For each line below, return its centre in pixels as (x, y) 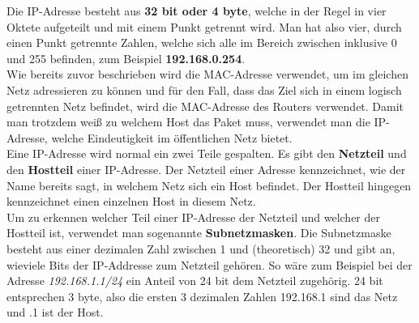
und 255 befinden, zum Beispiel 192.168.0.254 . (126, 58)
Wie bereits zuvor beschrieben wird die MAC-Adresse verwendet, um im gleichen (207, 74)
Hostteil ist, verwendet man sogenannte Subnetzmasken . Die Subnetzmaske (199, 233)
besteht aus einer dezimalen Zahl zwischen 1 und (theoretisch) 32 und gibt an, (201, 248)
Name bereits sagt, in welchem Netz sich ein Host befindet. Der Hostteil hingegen (209, 185)
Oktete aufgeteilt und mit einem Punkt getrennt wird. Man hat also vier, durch (204, 26)
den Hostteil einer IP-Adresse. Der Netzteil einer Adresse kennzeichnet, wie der (206, 169)
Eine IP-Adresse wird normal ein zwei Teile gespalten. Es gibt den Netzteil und (207, 153)
